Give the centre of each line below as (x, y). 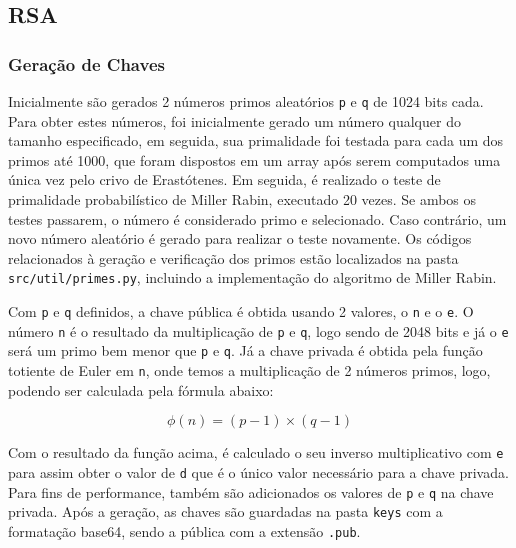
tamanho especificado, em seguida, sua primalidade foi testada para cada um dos (256, 140)
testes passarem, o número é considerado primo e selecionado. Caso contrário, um (257, 218)
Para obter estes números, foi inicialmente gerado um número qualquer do (234, 120)
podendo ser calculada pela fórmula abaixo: (141, 389)
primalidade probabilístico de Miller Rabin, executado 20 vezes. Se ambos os (242, 199)
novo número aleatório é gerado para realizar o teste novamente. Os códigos (240, 238)
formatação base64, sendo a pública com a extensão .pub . (184, 530)
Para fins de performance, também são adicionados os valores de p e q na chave (251, 491)
